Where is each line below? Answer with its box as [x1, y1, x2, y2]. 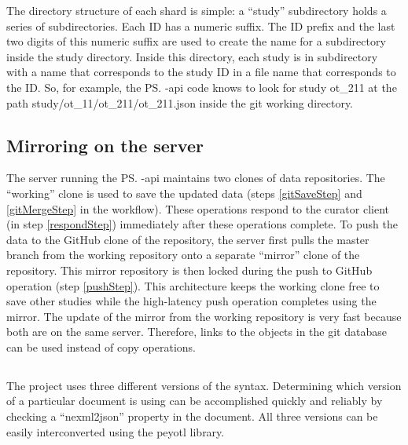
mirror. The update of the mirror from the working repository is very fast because [6, 308, 402, 324]
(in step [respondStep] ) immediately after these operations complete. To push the [6, 216, 398, 232]
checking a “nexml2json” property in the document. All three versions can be [6, 408, 378, 425]
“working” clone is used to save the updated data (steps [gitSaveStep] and [6, 184, 362, 201]
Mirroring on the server [6, 133, 204, 157]
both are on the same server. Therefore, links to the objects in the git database [6, 323, 387, 340]
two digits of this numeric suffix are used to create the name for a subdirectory [6, 33, 386, 49]
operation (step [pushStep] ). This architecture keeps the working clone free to [6, 277, 380, 294]
